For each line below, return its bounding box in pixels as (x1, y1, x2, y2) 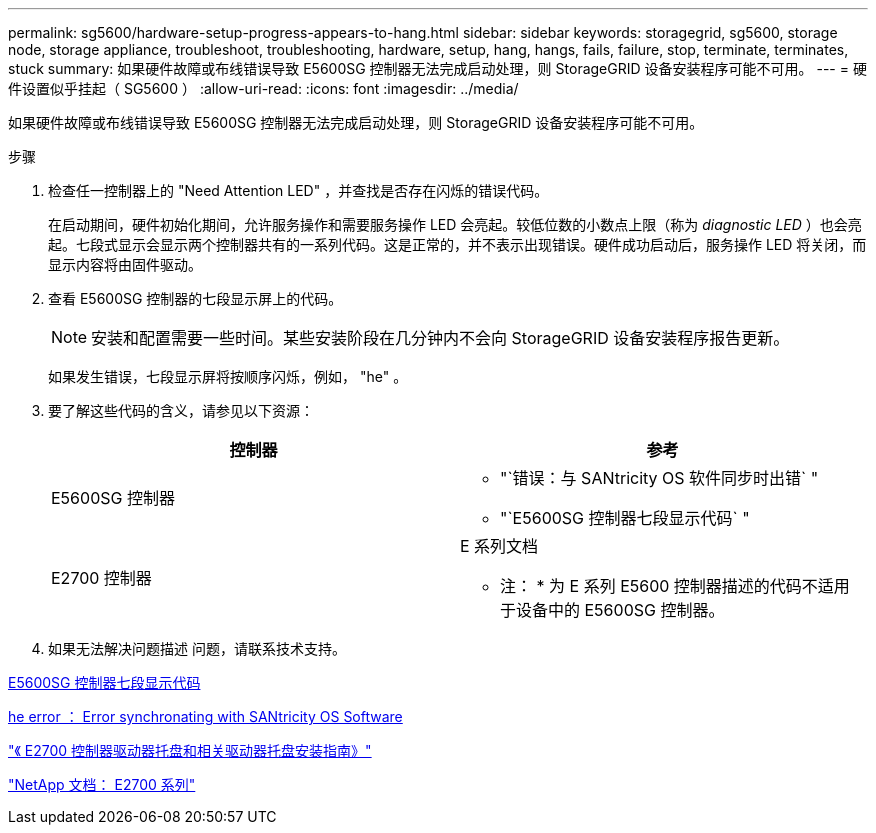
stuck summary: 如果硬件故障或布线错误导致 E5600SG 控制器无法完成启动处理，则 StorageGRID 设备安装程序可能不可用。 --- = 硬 (8, 60, 867, 77)
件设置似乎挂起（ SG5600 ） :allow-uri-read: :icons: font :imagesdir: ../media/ (8, 80, 519, 97)
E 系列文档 (460, 536, 539, 556)
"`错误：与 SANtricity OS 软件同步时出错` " (500, 468, 819, 488)
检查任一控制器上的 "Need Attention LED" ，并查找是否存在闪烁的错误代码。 (48, 182, 549, 199)
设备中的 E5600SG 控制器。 (516, 600, 725, 620)
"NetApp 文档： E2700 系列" (8, 776, 196, 793)
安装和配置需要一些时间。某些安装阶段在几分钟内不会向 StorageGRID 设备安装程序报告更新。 (91, 328, 790, 348)
